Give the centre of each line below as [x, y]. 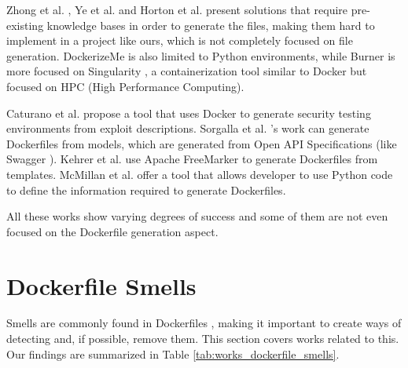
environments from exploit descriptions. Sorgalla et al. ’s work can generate [188, 128]
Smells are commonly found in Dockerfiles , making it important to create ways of [204, 323]
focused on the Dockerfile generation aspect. [112, 231]
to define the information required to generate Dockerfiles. [146, 189]
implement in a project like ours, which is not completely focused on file [180, 40]
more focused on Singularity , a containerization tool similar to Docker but [187, 71]
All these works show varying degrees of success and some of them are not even [197, 216]
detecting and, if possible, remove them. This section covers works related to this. [203, 339]
